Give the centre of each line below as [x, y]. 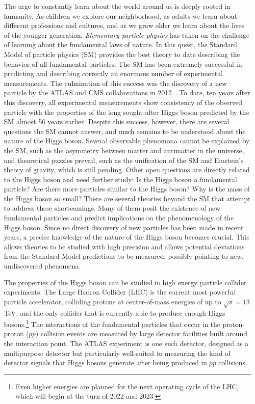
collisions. [233, 363]
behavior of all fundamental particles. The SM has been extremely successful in [123, 64]
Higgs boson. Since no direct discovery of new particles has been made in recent [124, 227]
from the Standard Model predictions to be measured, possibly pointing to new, [124, 256]
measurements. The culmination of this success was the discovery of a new [115, 83]
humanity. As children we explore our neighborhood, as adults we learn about [121, 15]
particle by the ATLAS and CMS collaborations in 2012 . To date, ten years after [127, 93]
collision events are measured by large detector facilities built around [144, 334]
